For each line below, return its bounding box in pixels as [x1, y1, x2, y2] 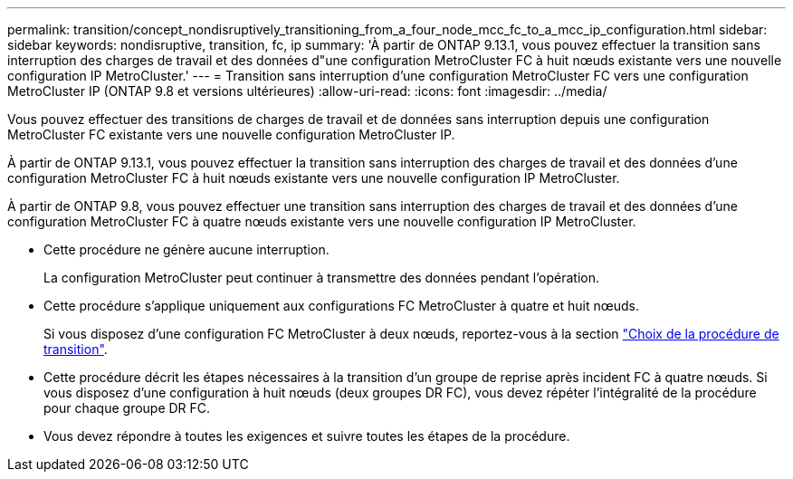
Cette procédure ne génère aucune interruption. [43, 242, 330, 257]
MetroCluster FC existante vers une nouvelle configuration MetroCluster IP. [7, 127, 455, 142]
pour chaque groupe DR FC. [43, 400, 211, 416]
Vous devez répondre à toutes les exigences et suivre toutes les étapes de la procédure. [43, 428, 570, 444]
